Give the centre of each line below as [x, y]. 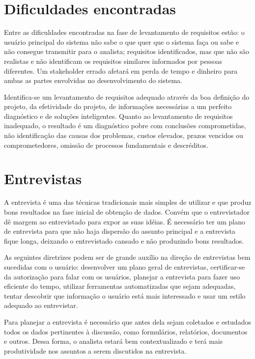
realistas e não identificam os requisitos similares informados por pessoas [113, 61]
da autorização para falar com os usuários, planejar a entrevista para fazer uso [122, 276]
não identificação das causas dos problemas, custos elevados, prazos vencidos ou [124, 135]
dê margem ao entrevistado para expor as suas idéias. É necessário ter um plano [125, 221]
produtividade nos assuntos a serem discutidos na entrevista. [95, 350]
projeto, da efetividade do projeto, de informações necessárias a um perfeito [118, 106]
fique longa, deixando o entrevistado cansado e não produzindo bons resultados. [124, 240]
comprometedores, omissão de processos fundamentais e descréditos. [106, 145]
